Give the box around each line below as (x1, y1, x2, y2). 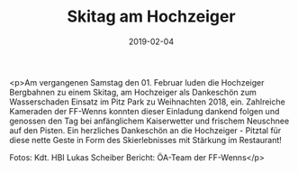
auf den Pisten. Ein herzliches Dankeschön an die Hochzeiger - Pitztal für (9, 124, 282, 136)
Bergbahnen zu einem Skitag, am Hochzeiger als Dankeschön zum (9, 86, 257, 97)
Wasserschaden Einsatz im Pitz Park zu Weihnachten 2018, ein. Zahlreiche (9, 96, 285, 107)
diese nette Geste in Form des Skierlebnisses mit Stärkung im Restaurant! (9, 134, 282, 145)
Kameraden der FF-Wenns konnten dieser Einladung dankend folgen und (9, 105, 280, 116)
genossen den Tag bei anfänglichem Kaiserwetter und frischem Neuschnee (9, 115, 290, 126)
